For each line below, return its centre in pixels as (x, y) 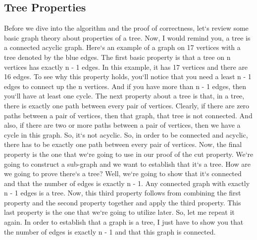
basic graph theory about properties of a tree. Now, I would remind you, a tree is (127, 37)
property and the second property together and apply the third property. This (123, 202)
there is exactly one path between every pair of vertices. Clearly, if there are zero (127, 105)
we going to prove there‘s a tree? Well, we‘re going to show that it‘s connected (123, 173)
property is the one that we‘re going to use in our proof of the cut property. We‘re (129, 154)
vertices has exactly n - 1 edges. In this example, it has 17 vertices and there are (126, 67)
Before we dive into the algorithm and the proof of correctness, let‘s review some (126, 28)
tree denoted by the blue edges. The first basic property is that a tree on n (117, 57)
